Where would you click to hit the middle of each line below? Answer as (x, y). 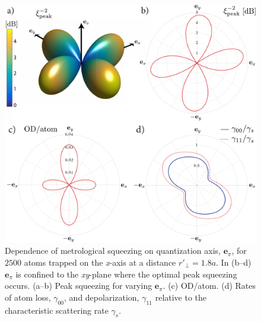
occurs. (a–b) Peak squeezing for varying (79, 286)
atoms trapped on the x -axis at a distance (100, 262)
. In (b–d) (234, 262)
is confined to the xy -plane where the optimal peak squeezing (126, 274)
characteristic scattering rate (57, 310)
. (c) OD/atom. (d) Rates (209, 286)
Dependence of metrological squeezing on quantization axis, (113, 251)
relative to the (181, 297)
